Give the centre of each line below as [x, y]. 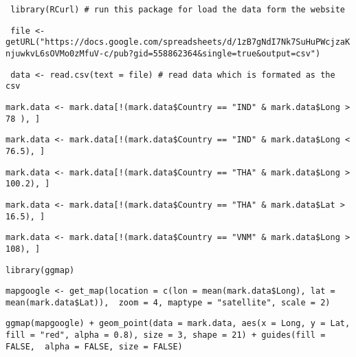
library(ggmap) [40, 270]
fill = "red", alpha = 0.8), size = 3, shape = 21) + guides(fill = [166, 335]
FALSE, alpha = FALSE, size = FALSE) [94, 346]
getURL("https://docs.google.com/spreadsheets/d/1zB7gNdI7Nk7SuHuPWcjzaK [178, 42]
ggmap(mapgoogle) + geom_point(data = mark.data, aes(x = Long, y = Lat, [178, 324]
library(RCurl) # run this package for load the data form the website [178, 10]
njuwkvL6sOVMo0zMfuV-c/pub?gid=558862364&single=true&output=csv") [163, 53]
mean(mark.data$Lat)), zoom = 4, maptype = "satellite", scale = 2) [168, 302]
